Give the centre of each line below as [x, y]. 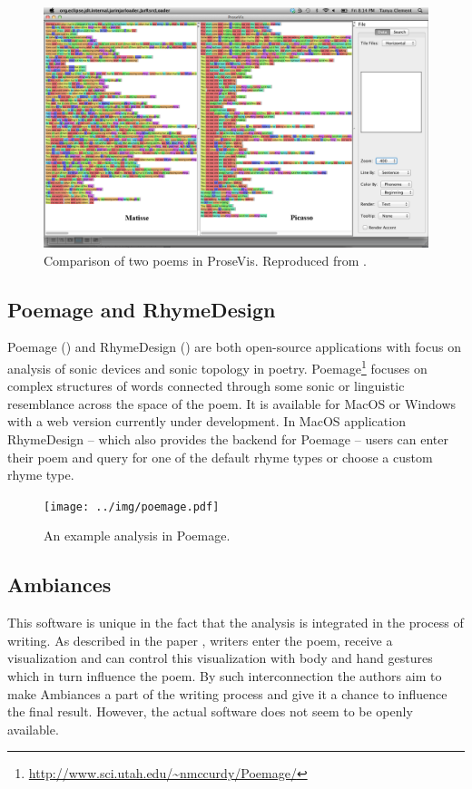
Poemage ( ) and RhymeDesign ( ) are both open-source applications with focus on [234, 347]
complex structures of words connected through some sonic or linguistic [206, 386]
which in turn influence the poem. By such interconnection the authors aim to [225, 676]
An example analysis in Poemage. [137, 536]
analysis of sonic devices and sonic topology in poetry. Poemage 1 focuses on [217, 366]
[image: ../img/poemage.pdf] [132, 507]
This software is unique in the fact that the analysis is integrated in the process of [236, 623]
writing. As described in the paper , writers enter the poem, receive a [200, 640]
